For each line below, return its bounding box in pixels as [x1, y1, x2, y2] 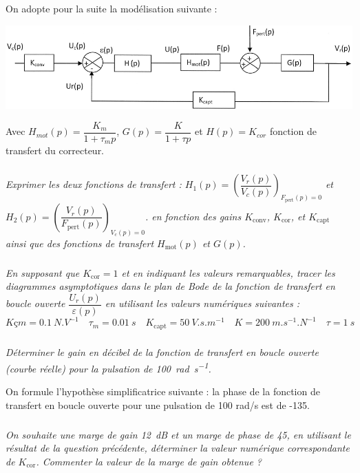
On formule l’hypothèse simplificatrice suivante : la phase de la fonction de [6, 384, 320, 399]
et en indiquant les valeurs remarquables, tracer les [121, 265, 335, 280]
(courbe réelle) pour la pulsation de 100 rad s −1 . [6, 359, 211, 375]
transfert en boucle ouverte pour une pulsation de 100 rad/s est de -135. [6, 397, 310, 412]
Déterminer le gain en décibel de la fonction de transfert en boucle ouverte [6, 345, 319, 359]
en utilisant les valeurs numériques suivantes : [105, 296, 300, 311]
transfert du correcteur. [6, 143, 105, 158]
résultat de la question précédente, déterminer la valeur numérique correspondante [6, 441, 350, 455]
